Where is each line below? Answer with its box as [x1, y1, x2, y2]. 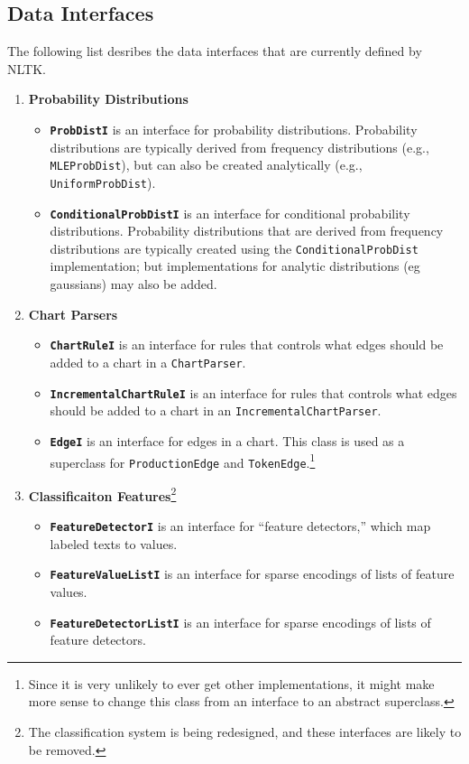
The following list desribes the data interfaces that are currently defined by [7, 42, 422, 61]
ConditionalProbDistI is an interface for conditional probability [50, 203, 410, 222]
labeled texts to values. [50, 534, 178, 553]
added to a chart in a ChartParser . [50, 352, 246, 371]
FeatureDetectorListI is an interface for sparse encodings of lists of [50, 612, 431, 631]
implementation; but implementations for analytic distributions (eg [50, 256, 420, 275]
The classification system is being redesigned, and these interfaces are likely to [28, 722, 462, 741]
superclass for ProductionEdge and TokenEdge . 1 [50, 450, 316, 471]
